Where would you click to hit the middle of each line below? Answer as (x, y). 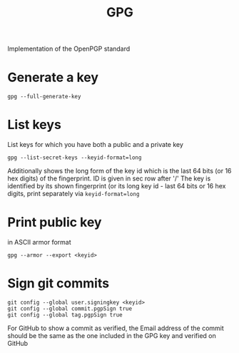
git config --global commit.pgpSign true (70, 308)
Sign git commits (58, 283)
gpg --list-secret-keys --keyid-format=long (75, 158)
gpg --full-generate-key (44, 97)
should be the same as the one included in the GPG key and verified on (112, 335)
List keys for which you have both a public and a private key (96, 145)
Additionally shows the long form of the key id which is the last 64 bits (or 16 (119, 171)
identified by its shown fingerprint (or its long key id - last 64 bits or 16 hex (117, 186)
